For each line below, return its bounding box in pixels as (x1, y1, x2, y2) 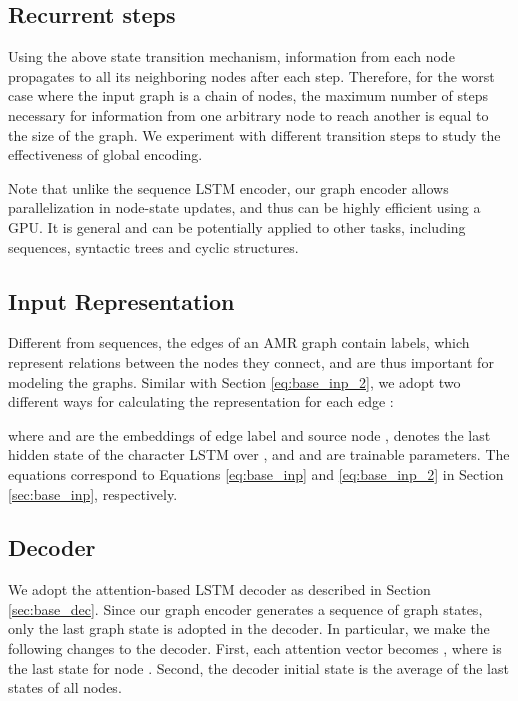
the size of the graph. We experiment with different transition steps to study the (8, 124, 501, 145)
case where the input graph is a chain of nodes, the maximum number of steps (8, 85, 488, 106)
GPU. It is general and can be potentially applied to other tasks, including (8, 216, 466, 237)
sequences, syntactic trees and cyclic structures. (8, 236, 299, 257)
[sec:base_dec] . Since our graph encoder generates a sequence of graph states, (8, 598, 483, 619)
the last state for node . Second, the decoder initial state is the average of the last (8, 657, 509, 678)
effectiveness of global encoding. (8, 144, 203, 165)
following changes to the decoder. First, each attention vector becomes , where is (8, 638, 502, 659)
